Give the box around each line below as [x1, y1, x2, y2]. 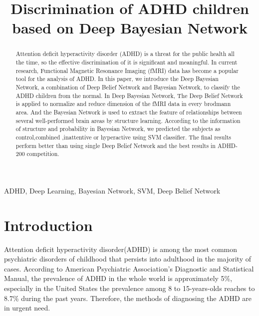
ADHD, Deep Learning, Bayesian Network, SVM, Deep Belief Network [4, 185, 221, 195]
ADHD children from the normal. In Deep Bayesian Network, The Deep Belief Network [15, 91, 243, 99]
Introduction [4, 214, 93, 235]
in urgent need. [4, 302, 50, 313]
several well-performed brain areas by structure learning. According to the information [15, 116, 241, 124]
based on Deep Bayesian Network [12, 17, 248, 38]
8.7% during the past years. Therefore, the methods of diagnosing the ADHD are [4, 292, 252, 303]
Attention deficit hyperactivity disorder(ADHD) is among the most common [4, 243, 238, 254]
